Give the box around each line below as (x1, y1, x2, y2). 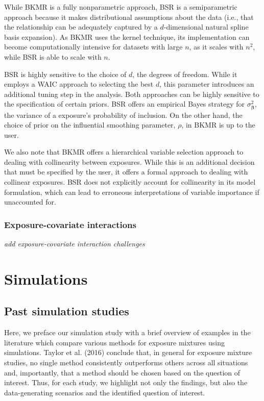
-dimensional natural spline (163, 21, 249, 32)
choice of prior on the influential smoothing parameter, (4, 119, 176, 130)
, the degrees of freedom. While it (132, 68, 237, 79)
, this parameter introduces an (159, 79, 254, 89)
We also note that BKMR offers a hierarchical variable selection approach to (4, 146, 244, 157)
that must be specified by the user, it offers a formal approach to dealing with (4, 166, 248, 177)
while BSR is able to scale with (4, 51, 102, 62)
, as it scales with (189, 41, 244, 52)
